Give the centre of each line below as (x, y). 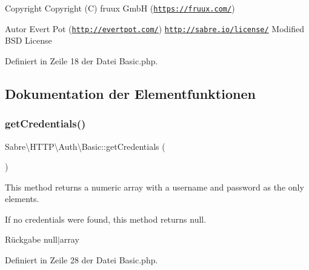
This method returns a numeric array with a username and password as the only (154, 187)
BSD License (28, 40)
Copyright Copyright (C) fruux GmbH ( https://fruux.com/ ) (120, 8)
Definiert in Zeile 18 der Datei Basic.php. (81, 60)
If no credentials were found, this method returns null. (106, 219)
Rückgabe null (31, 239)
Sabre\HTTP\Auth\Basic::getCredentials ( (85, 146)
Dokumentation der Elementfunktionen (130, 93)
